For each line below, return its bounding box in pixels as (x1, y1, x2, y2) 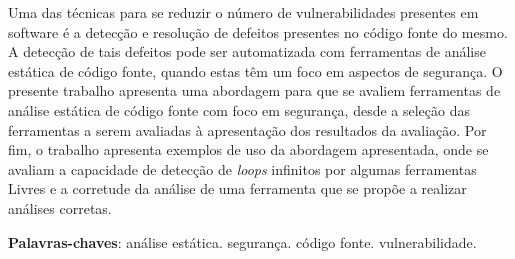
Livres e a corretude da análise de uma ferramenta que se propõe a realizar (8, 178, 467, 199)
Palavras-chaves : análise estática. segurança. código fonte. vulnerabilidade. (8, 231, 477, 252)
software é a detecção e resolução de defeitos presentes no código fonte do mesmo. (8, 21, 508, 42)
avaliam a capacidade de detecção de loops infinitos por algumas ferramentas (8, 158, 477, 179)
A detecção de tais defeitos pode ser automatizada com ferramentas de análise (8, 41, 486, 62)
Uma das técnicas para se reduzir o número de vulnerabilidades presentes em (8, 2, 479, 22)
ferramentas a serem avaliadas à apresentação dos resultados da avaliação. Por (8, 119, 487, 140)
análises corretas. (8, 197, 112, 218)
